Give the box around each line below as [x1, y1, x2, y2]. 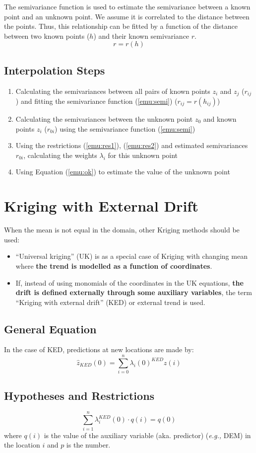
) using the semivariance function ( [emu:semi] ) [55, 123, 195, 134]
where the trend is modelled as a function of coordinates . [15, 260, 212, 271]
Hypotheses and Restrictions [4, 387, 155, 403]
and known [203, 114, 237, 124]
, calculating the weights [23, 150, 97, 160]
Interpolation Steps [4, 62, 105, 77]
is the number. [66, 440, 111, 450]
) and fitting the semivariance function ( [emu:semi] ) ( [15, 96, 178, 106]
